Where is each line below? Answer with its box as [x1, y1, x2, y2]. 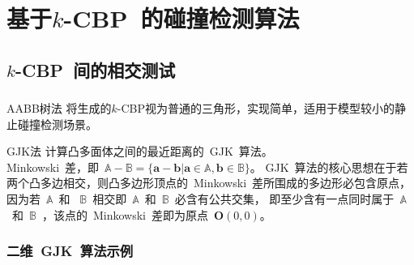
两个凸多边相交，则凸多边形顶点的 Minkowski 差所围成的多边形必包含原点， [6, 174, 412, 191]
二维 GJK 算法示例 [6, 241, 134, 261]
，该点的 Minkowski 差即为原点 [41, 206, 208, 223]
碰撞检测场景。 [17, 115, 97, 132]
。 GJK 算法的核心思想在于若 [250, 158, 408, 175]
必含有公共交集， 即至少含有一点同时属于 [174, 190, 395, 207]
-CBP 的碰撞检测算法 [63, 2, 300, 35]
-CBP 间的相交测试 [15, 57, 176, 82]
